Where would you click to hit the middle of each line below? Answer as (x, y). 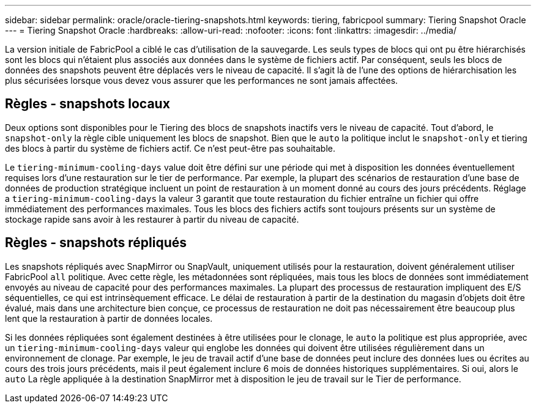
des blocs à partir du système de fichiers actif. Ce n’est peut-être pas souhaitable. (170, 148)
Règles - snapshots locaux (87, 104)
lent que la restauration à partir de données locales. (109, 318)
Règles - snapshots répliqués (96, 243)
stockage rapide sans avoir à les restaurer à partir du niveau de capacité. (152, 219)
